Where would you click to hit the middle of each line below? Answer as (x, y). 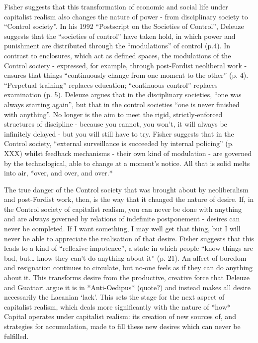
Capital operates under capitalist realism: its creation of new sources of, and (120, 316)
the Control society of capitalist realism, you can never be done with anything (123, 209)
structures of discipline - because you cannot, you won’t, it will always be (116, 124)
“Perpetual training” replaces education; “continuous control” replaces (111, 85)
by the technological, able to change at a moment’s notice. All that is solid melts (127, 163)
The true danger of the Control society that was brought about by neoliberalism (126, 189)
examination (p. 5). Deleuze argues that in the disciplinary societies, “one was (123, 94)
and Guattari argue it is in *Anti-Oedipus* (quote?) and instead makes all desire (128, 287)
